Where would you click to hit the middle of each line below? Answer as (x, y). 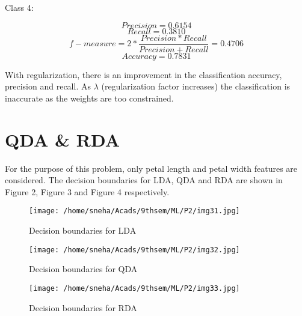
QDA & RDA (63, 139)
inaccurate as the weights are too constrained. (89, 98)
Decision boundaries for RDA (83, 307)
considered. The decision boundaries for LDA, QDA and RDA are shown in (144, 180)
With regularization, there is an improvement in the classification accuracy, (143, 74)
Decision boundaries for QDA (83, 269)
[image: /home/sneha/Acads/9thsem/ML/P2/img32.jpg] (134, 250)
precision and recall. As (48, 86)
